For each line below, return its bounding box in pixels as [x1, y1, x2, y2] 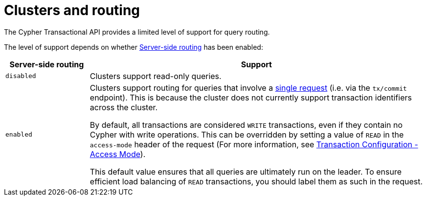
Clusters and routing [4, 2, 140, 19]
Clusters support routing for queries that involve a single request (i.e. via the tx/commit [90, 82, 407, 93]
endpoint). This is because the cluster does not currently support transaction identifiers [90, 92, 412, 102]
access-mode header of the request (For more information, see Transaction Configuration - [90, 139, 418, 149]
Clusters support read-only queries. [90, 71, 222, 81]
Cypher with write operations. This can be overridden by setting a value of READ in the [90, 129, 404, 140]
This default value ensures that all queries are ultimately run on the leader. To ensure [90, 166, 402, 177]
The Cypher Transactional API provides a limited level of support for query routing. [4, 27, 270, 36]
